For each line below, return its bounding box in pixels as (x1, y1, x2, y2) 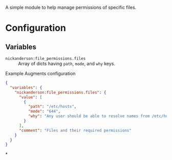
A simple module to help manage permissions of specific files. (5, 5, 137, 10)
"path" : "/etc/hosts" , (28, 104, 77, 109)
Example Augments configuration (5, 71, 76, 76)
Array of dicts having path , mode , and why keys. (18, 61, 115, 66)
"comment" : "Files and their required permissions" (18, 128, 132, 133)
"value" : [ (18, 95, 42, 100)
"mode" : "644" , (28, 109, 60, 114)
